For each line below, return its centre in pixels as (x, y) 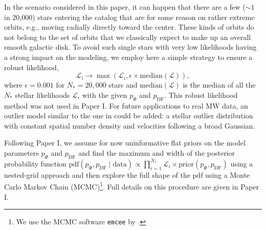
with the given (105, 95)
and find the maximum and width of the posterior (157, 152)
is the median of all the (219, 85)
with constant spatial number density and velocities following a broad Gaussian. (130, 125)
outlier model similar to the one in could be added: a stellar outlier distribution (129, 116)
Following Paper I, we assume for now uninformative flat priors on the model (125, 143)
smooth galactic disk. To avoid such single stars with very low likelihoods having (130, 47)
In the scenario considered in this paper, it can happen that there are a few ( (125, 7)
